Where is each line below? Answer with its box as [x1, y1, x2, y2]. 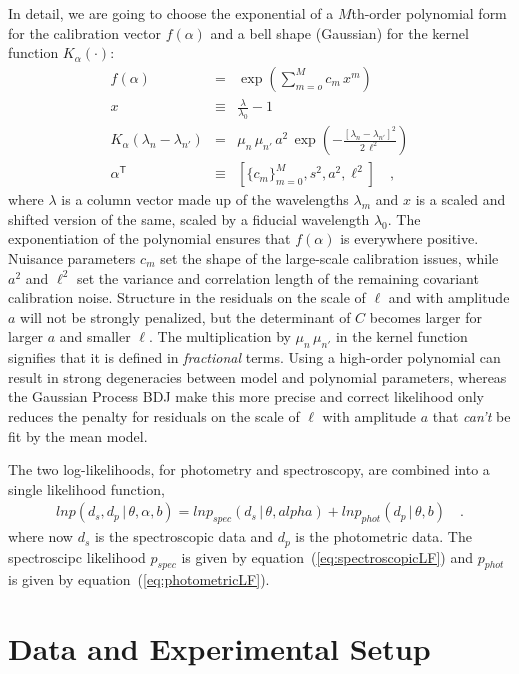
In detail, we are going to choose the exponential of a [8, 3, 334, 23]
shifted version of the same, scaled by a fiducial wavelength [8, 208, 370, 229]
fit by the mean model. [8, 425, 148, 446]
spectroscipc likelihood [8, 546, 146, 567]
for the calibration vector [8, 22, 161, 43]
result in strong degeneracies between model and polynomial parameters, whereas [8, 366, 507, 387]
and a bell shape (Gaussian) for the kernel [210, 22, 469, 43]
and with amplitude [388, 287, 510, 308]
